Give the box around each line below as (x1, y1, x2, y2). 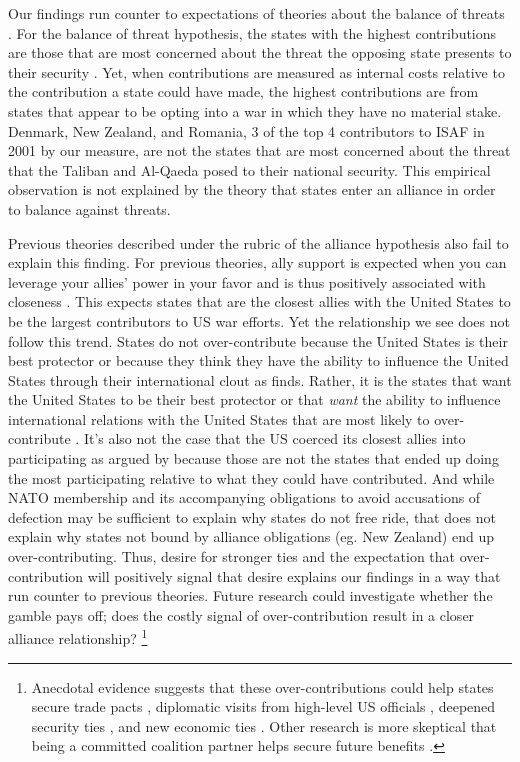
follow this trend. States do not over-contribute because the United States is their (8, 330, 508, 351)
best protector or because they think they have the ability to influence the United (8, 350, 509, 371)
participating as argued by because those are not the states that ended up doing (8, 448, 499, 469)
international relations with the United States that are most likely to (8, 408, 430, 429)
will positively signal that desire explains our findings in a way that (87, 565, 501, 586)
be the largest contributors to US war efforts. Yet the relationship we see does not (8, 310, 510, 331)
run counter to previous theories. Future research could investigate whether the (8, 585, 493, 606)
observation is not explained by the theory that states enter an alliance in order (8, 179, 496, 200)
